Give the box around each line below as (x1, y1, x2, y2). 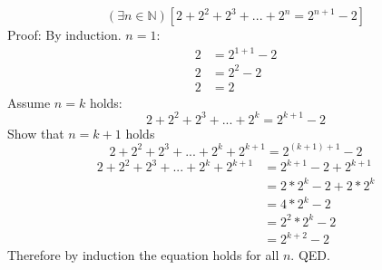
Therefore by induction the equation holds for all (7, 246, 279, 265)
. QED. (290, 246, 330, 265)
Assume (7, 92, 51, 111)
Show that (7, 123, 64, 142)
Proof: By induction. (7, 25, 122, 43)
